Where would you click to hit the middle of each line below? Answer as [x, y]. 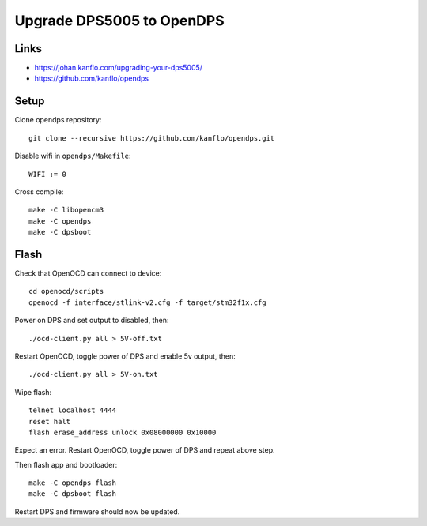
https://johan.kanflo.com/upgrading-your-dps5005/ [119, 68]
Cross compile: [39, 192]
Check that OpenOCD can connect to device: [88, 273]
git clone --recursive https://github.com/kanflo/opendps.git [152, 138]
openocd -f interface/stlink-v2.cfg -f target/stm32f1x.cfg [147, 302]
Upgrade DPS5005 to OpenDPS [119, 21]
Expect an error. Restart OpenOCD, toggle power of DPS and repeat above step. [145, 450]
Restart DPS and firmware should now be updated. [97, 511]
